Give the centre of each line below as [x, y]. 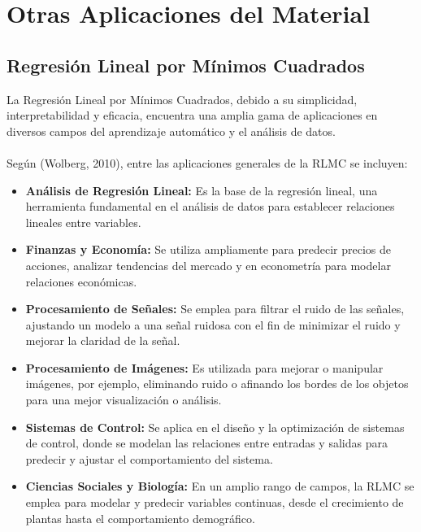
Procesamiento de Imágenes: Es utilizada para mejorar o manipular [204, 367]
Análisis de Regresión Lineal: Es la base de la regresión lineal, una [202, 190]
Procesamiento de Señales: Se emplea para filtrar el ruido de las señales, [215, 309]
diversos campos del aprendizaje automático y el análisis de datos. [171, 131]
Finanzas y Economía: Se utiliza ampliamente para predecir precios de [208, 249]
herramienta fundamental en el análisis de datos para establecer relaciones [210, 206]
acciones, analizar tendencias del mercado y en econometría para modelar [208, 265]
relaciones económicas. [81, 281]
